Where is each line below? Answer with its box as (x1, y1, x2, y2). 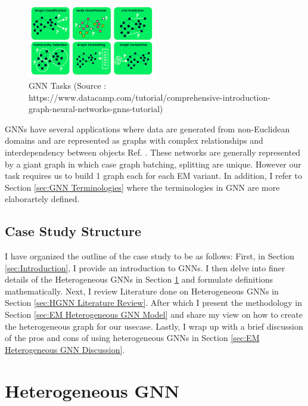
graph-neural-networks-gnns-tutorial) (29, 103, 163, 115)
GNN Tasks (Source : (29, 79, 107, 91)
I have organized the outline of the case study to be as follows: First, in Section (5, 250, 294, 262)
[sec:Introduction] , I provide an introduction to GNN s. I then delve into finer (5, 261, 285, 274)
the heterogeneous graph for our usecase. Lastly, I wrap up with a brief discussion (5, 320, 303, 332)
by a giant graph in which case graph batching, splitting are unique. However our (5, 157, 301, 170)
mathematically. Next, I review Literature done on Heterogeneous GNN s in (5, 284, 279, 297)
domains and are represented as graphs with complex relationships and (5, 134, 263, 147)
